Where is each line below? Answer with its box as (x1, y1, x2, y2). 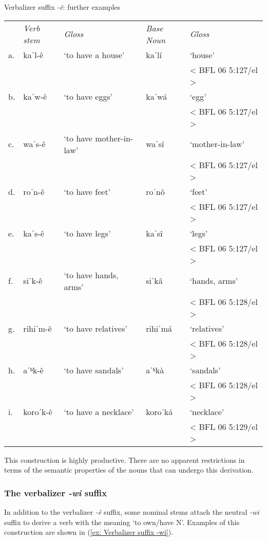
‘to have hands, (64, 268, 119, 281)
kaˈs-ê (23, 227, 44, 239)
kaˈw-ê (23, 90, 47, 102)
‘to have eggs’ (64, 90, 113, 102)
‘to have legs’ (64, 227, 111, 239)
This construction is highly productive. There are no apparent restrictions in (4, 454, 245, 465)
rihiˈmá (146, 322, 172, 334)
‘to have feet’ (64, 185, 111, 197)
